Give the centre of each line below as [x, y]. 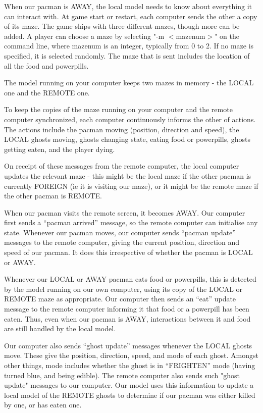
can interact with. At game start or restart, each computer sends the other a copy [131, 16]
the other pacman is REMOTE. [53, 196]
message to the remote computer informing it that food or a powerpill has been [127, 309]
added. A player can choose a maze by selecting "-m [84, 36]
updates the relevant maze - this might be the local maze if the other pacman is [128, 175]
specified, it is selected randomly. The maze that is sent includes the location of [127, 55]
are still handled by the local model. [60, 328]
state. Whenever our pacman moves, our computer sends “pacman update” [120, 232]
